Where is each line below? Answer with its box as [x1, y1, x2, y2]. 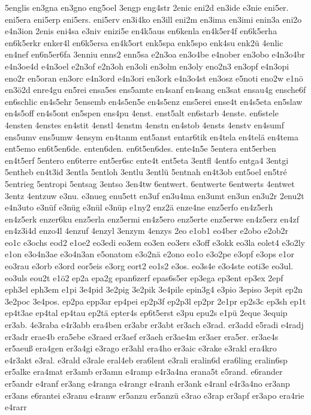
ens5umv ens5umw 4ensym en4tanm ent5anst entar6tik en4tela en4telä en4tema [5, 130, 298, 143]
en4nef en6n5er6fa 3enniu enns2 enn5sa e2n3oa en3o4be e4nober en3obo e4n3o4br [5, 48, 305, 61]
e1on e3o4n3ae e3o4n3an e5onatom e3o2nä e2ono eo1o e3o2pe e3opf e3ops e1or [5, 248, 295, 260]
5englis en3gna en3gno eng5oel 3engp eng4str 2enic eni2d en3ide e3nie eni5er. [5, 1, 289, 13]
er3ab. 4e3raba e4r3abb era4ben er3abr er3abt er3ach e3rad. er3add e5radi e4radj [5, 318, 304, 331]
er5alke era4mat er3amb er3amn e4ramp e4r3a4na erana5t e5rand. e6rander [5, 365, 283, 378]
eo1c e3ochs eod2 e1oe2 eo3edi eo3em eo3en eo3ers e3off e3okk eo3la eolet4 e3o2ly [5, 236, 305, 248]
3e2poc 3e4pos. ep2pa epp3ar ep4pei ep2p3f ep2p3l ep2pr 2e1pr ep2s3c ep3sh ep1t [5, 294, 306, 307]
